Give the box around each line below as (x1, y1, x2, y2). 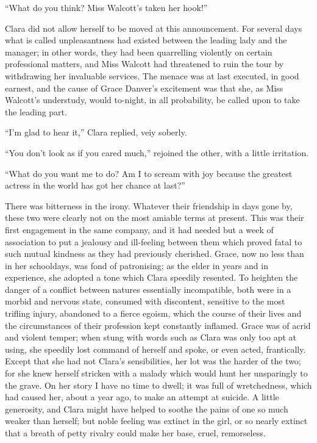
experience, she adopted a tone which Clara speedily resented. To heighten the (5, 271, 298, 284)
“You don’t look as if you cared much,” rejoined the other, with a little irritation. (5, 146, 309, 159)
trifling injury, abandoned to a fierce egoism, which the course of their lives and (5, 307, 302, 320)
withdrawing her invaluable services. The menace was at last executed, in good (5, 69, 299, 82)
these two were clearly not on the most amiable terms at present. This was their (5, 211, 304, 224)
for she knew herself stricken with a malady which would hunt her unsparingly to (5, 367, 308, 380)
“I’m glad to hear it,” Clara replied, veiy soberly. (5, 126, 187, 139)
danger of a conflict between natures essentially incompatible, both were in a (5, 283, 291, 295)
